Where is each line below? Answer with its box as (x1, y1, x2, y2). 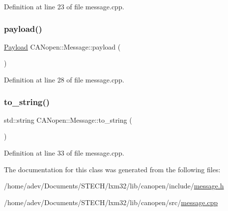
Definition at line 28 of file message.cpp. (4, 75, 124, 84)
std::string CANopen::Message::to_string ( (4, 114, 132, 125)
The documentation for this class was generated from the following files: (4, 164, 221, 174)
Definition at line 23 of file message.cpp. (4, 1, 124, 11)
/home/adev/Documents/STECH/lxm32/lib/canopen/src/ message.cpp (4, 197, 218, 207)
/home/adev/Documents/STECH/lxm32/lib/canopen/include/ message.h (4, 181, 224, 191)
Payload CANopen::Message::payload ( (4, 41, 121, 52)
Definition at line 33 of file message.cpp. (4, 148, 124, 158)
